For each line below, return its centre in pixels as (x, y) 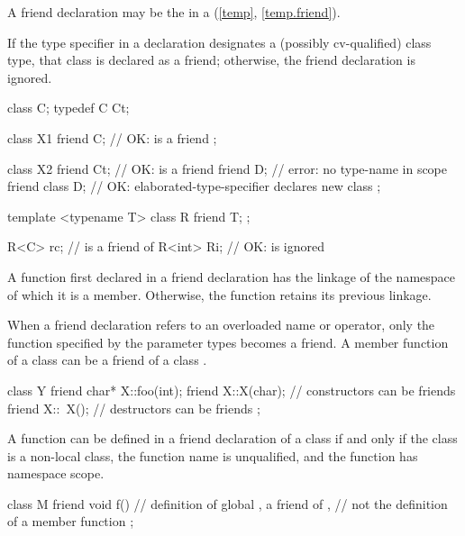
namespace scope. (56, 473)
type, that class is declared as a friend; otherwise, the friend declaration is (211, 60)
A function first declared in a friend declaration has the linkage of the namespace (232, 276)
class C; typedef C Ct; (68, 108)
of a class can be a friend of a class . (107, 360)
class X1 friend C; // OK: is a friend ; (112, 137)
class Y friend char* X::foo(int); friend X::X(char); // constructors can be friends (232, 390)
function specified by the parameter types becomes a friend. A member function (228, 342)
